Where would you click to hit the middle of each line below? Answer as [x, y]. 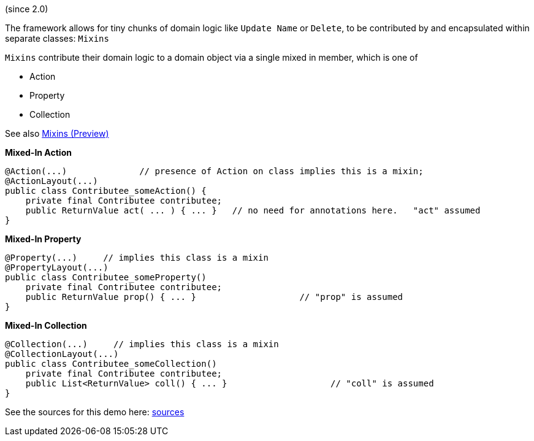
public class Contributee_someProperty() [106, 277]
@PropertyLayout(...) [57, 267]
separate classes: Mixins [57, 38]
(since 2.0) [27, 9]
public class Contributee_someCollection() [111, 364]
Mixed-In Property [43, 239]
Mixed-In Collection [46, 325]
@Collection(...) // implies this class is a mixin [142, 344]
